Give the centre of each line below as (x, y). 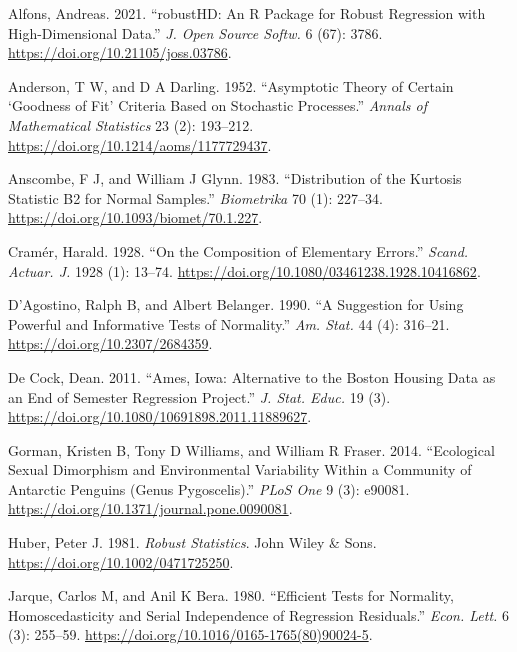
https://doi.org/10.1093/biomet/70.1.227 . (135, 217)
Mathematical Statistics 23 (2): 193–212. (131, 124)
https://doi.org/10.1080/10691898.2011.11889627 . (160, 416)
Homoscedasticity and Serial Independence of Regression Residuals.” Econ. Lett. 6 (259, 614)
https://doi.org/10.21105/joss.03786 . (120, 52)
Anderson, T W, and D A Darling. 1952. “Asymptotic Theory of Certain (231, 85)
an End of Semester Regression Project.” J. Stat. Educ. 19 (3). (199, 396)
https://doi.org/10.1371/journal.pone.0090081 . (150, 508)
